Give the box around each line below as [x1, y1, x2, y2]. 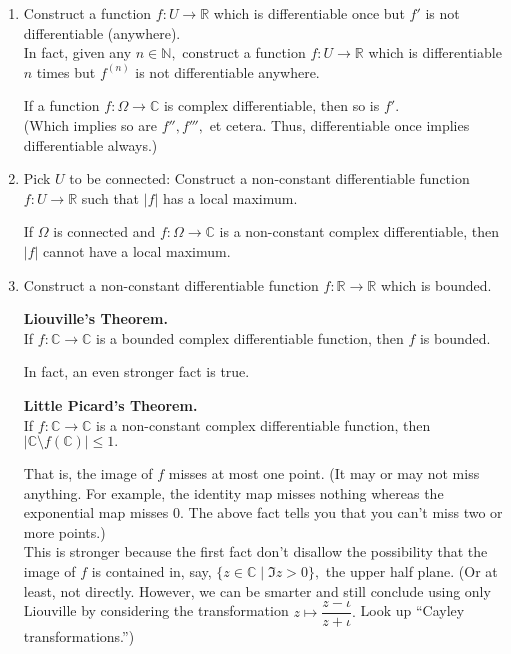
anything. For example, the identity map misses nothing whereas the [23, 482, 444, 503]
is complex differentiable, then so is [163, 95, 380, 116]
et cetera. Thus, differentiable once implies [209, 114, 470, 135]
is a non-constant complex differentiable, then [219, 221, 499, 242]
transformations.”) [23, 626, 135, 647]
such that [81, 187, 140, 208]
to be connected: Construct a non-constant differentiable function [69, 168, 470, 189]
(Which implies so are [23, 114, 157, 135]
